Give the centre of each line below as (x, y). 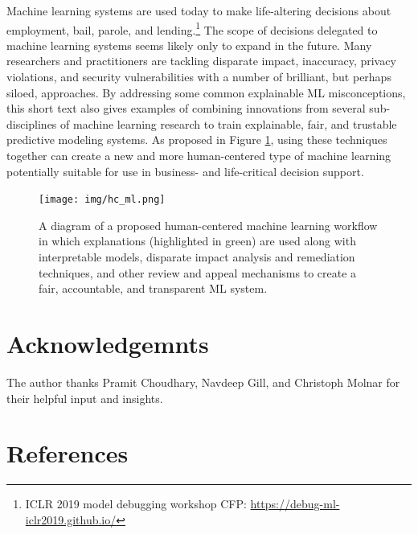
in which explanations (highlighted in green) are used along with (197, 241)
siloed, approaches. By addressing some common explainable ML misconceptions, (206, 92)
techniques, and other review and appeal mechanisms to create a (198, 272)
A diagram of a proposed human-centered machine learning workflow (208, 225)
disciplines (32, 123)
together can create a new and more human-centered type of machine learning (199, 155)
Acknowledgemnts (108, 343)
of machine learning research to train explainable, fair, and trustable (229, 123)
